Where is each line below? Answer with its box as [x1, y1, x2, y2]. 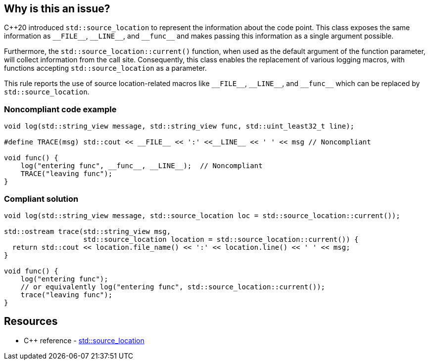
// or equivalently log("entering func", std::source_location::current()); [20, 282, 326, 291]
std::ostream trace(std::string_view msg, [4, 227, 171, 235]
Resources [4, 315, 58, 328]
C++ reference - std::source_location [24, 336, 144, 345]
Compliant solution [4, 193, 79, 204]
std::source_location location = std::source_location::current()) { [83, 235, 359, 243]
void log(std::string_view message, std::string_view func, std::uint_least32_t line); [4, 122, 355, 131]
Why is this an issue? [4, 2, 110, 15]
